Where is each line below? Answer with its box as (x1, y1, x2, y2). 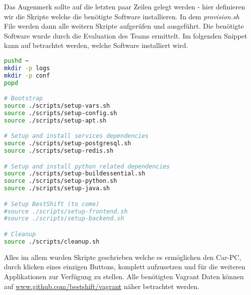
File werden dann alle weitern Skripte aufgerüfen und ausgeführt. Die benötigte (4, 21, 244, 31)
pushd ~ (4, 57, 29, 64)
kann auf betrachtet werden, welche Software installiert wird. (4, 40, 188, 50)
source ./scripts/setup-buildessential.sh (4, 170, 145, 177)
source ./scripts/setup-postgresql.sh (4, 140, 131, 147)
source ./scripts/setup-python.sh (4, 177, 117, 185)
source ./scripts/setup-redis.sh (4, 147, 113, 155)
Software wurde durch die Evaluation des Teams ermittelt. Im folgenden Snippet (4, 30, 248, 41)
